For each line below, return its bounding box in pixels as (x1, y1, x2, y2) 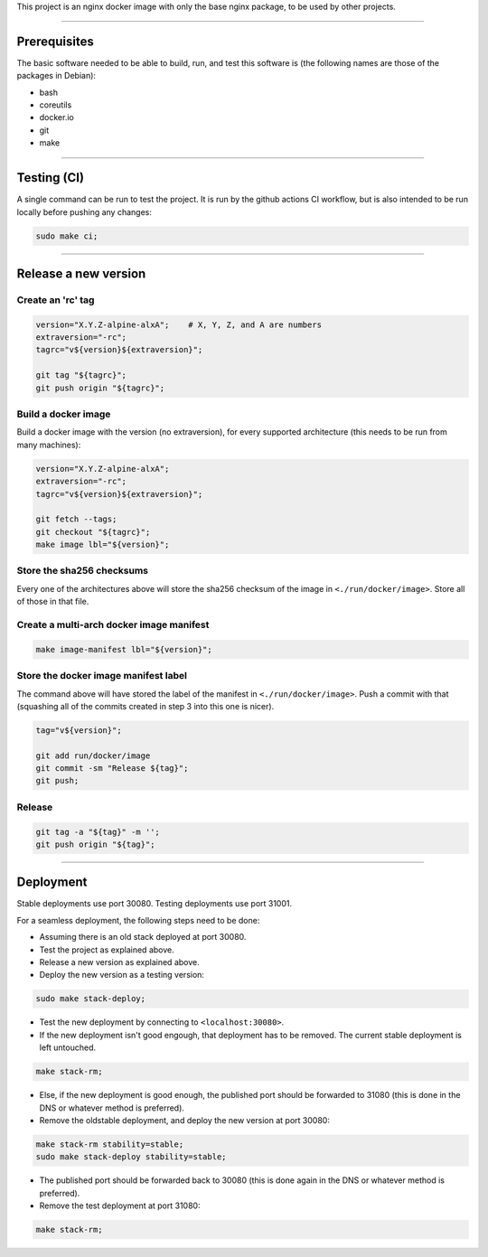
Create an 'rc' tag (16, 294, 95, 306)
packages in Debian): (16, 70, 97, 81)
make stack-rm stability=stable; (35, 1139, 184, 1149)
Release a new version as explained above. (39, 957, 200, 968)
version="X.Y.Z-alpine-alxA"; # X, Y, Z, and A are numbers (35, 319, 323, 330)
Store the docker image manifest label (16, 670, 187, 682)
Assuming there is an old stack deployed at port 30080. (39, 932, 247, 943)
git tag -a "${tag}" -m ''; (35, 827, 160, 837)
